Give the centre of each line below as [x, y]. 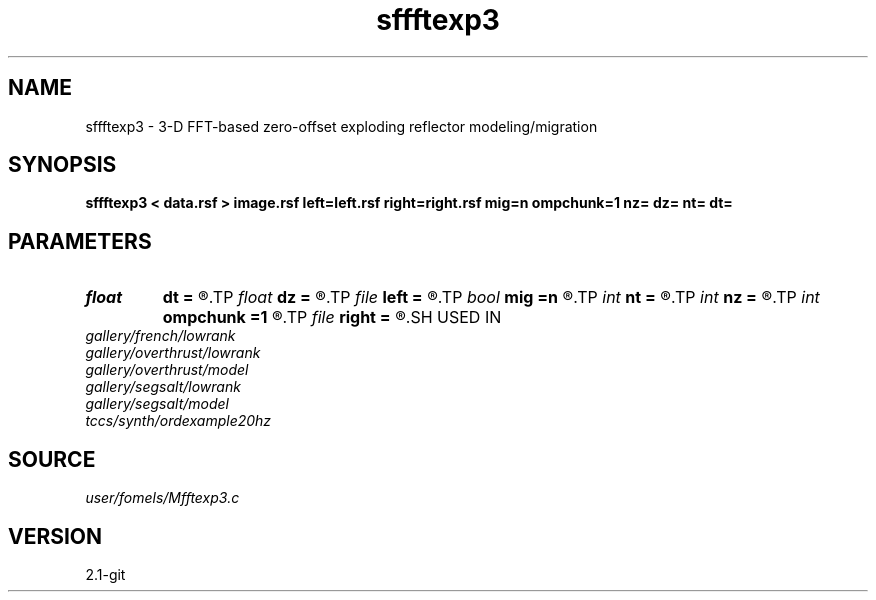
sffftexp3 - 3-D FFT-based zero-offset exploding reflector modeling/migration [341, 126]
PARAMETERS [80, 241]
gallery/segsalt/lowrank [163, 387]
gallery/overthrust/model [167, 370]
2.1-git [105, 574]
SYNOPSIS [62, 165]
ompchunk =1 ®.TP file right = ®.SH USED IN [332, 317]
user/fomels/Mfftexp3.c [162, 498]
